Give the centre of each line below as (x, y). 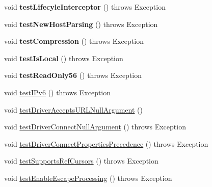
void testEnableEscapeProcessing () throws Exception (88, 178)
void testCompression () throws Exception (74, 41)
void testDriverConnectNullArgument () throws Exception (95, 127)
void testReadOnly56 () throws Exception (73, 75)
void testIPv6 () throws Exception (58, 92)
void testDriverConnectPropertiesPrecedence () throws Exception (106, 143)
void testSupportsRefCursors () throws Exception (81, 161)
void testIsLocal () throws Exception (64, 58)
